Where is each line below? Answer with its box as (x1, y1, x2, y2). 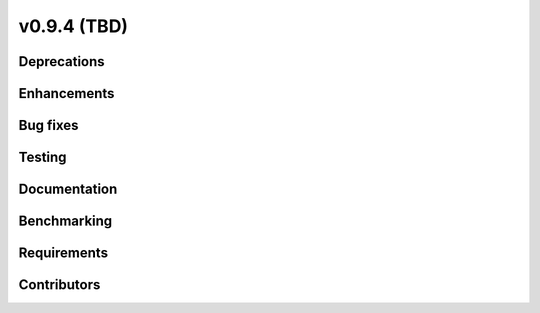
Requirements (18, 245, 109, 262)
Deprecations (18, 53, 105, 70)
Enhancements (18, 85, 115, 102)
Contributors (18, 276, 101, 294)
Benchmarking (18, 213, 113, 230)
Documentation (18, 181, 118, 198)
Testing (18, 149, 67, 166)
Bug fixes (18, 117, 79, 134)
